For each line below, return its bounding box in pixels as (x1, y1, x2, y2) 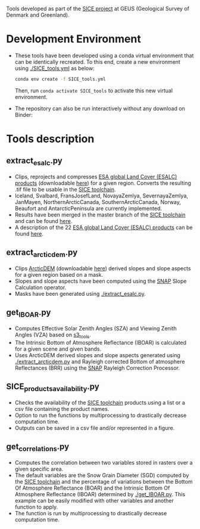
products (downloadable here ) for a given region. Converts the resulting (14, 180, 192, 187)
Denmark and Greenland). (6, 11, 70, 18)
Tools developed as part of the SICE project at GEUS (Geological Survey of (6, 5, 189, 12)
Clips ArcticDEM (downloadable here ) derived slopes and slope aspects (14, 265, 192, 272)
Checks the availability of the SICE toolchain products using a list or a (14, 399, 186, 406)
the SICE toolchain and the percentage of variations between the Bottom (14, 478, 193, 485)
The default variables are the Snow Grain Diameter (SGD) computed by (14, 471, 189, 479)
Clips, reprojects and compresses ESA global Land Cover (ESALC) (14, 173, 177, 180)
